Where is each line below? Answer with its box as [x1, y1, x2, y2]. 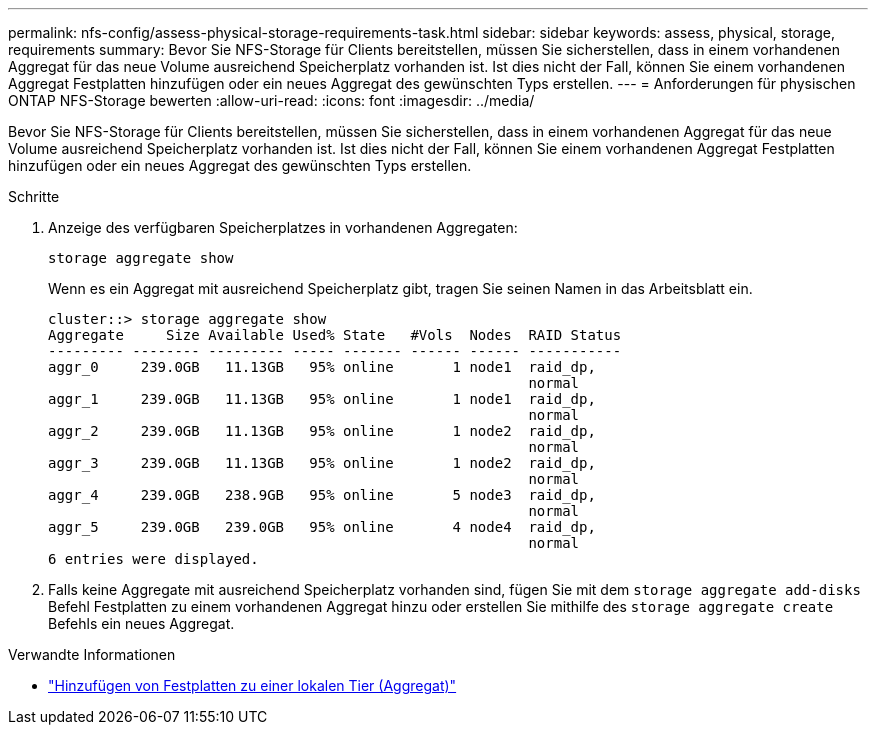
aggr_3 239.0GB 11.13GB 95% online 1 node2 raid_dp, [48, 455, 596, 471]
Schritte [8, 188, 60, 205]
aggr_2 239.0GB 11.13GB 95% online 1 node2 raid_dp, [48, 423, 596, 439]
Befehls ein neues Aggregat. [48, 615, 235, 632]
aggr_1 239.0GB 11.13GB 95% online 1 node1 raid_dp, [48, 391, 596, 407]
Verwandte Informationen [8, 646, 176, 663]
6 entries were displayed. [48, 551, 259, 567]
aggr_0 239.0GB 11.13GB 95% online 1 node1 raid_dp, [48, 359, 596, 375]
